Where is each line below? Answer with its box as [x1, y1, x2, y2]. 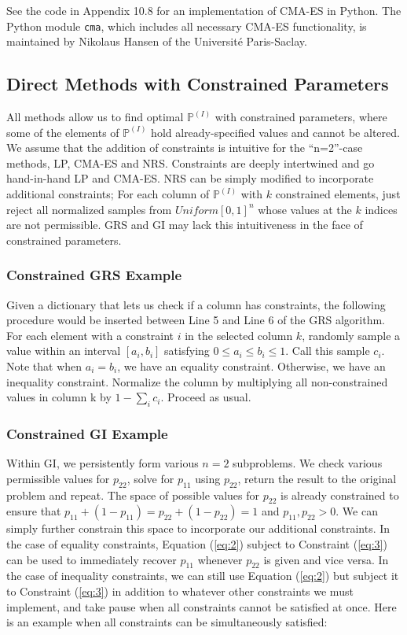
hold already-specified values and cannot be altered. [151, 124, 400, 140]
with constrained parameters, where [214, 109, 387, 125]
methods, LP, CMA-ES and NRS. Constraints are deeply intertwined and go [6, 154, 375, 171]
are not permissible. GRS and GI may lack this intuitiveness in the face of [6, 216, 363, 233]
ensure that [6, 503, 61, 519]
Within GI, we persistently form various [6, 455, 199, 471]
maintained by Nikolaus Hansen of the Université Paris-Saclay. [6, 33, 307, 50]
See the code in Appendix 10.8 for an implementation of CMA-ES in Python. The [6, 2, 401, 18]
